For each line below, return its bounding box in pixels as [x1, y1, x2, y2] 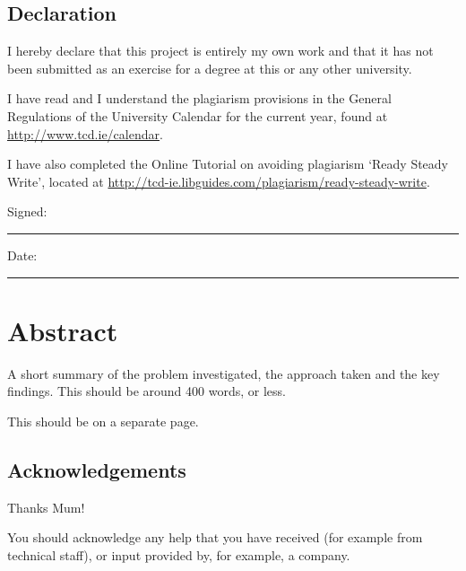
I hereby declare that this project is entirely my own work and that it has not [7, 41, 434, 60]
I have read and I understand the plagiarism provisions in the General [7, 89, 392, 108]
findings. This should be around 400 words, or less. [7, 382, 286, 400]
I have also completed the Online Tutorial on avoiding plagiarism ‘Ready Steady [7, 154, 448, 173]
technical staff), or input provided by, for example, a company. [7, 545, 350, 564]
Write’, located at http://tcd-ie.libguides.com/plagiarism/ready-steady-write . [7, 171, 430, 190]
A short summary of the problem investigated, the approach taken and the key [7, 364, 440, 382]
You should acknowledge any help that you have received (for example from [7, 528, 423, 547]
